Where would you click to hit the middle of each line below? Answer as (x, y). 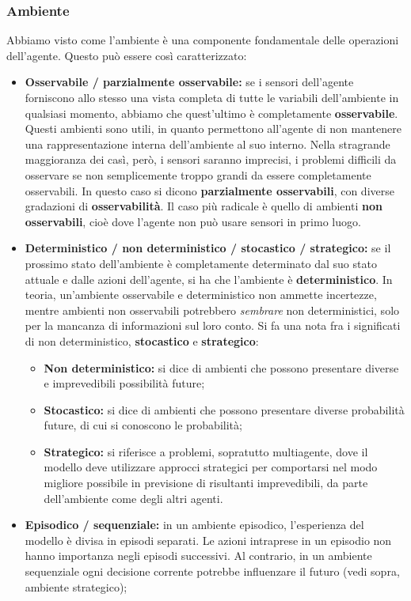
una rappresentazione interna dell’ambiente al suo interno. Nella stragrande (207, 144)
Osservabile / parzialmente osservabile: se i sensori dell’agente (189, 82)
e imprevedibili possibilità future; (124, 383)
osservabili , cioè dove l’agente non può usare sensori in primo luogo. (193, 221)
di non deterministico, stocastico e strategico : (142, 340)
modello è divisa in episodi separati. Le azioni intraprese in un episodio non (208, 540)
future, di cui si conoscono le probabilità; (143, 425)
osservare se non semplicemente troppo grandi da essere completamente (198, 174)
